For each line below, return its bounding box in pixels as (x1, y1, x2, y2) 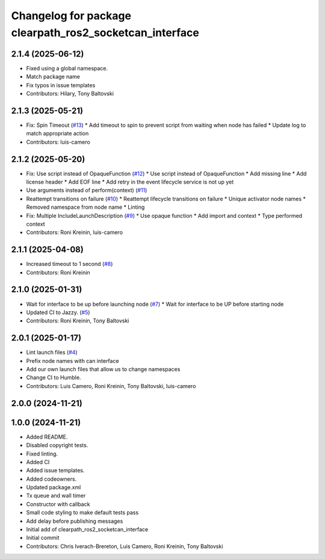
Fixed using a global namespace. (26, 64, 108, 72)
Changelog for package (11, 9, 132, 22)
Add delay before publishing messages (26, 517, 123, 525)
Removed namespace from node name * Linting (26, 203, 145, 211)
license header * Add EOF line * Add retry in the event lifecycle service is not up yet (26, 178, 234, 186)
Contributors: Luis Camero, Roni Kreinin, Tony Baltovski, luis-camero (26, 382, 196, 389)
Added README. (26, 433, 68, 440)
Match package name (26, 73, 81, 81)
